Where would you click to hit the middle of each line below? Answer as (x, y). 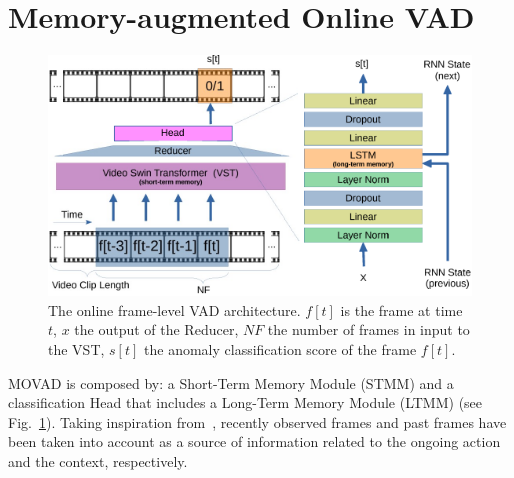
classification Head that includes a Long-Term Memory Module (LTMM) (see (245, 402)
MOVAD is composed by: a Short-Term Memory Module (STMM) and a (231, 382)
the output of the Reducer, (156, 329)
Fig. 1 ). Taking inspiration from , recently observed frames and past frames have (257, 421)
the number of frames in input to (368, 329)
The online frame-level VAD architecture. (174, 309)
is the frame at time (401, 309)
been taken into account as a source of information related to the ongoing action (254, 441)
